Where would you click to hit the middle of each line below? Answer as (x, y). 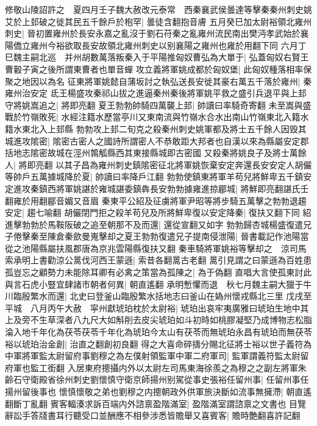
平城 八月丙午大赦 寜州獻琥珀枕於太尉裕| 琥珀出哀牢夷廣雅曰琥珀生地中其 (157, 307)
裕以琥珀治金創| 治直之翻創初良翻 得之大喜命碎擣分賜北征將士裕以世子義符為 (158, 343)
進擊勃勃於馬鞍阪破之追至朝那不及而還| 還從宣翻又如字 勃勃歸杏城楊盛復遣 (154, 224)
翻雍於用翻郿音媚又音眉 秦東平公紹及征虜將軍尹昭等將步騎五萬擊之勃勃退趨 (156, 200)
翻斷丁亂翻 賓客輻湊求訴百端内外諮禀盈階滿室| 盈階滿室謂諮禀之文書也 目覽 (155, 403)
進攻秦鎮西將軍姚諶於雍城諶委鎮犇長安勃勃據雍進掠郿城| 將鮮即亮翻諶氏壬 (161, 188)
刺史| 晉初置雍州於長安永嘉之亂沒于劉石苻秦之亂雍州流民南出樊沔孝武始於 (153, 33)
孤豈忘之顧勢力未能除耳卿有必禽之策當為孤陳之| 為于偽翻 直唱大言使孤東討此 (158, 272)
